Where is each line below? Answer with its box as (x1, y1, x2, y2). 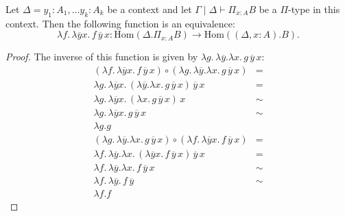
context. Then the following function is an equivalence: (5, 16, 235, 30)
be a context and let (107, 2, 192, 16)
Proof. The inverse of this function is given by (5, 49, 198, 64)
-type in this (288, 2, 340, 16)
